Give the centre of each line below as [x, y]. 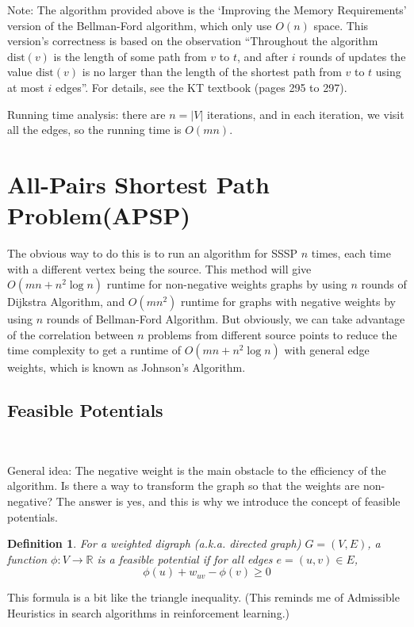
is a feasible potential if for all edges [185, 558]
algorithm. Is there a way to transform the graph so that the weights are [184, 486]
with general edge [327, 350]
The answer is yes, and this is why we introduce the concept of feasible [228, 501]
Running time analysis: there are [86, 114]
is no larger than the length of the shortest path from [212, 72]
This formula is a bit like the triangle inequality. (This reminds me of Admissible [203, 597]
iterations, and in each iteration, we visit [305, 114]
